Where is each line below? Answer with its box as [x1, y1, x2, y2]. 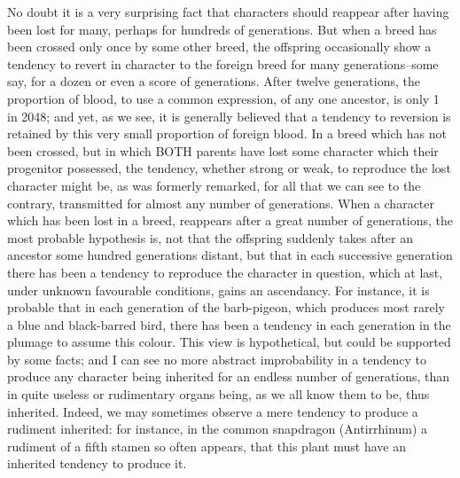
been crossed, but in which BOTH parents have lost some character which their [7, 141, 439, 160]
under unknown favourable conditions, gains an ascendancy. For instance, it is [7, 280, 430, 299]
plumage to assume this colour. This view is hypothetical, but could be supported [7, 333, 451, 351]
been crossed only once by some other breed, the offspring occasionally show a [7, 37, 432, 56]
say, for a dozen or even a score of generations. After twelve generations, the [7, 72, 420, 90]
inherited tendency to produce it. [7, 454, 187, 473]
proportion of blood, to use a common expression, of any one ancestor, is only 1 [7, 89, 440, 107]
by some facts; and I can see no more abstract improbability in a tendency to [7, 349, 426, 368]
